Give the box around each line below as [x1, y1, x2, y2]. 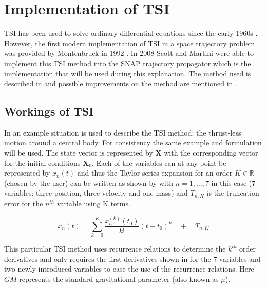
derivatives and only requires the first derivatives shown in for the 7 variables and [4, 253, 261, 264]
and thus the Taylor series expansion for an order [77, 167, 233, 178]
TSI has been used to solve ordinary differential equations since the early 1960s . [4, 28, 258, 39]
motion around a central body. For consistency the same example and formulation [4, 137, 262, 148]
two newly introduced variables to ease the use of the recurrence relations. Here [4, 263, 254, 274]
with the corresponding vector [164, 147, 258, 158]
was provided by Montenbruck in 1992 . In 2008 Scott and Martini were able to [4, 48, 254, 59]
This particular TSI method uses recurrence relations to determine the [4, 243, 226, 254]
